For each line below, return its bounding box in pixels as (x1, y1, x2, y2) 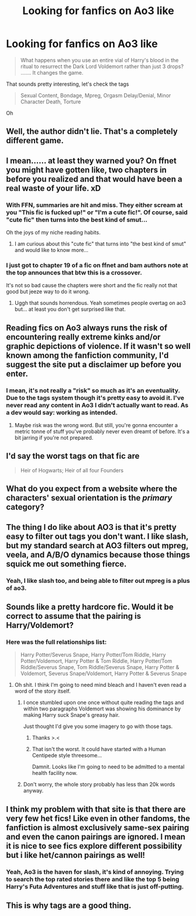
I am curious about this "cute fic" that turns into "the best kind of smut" (14, 240, 186, 247)
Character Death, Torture (20, 98, 81, 105)
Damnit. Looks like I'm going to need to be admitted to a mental (32, 763, 185, 770)
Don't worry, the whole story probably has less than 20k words (23, 781, 176, 788)
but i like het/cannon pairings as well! (6, 850, 145, 860)
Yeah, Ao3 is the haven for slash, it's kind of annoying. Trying (6, 868, 184, 876)
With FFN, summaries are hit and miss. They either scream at (6, 201, 183, 209)
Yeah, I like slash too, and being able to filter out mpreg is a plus (6, 576, 190, 585)
